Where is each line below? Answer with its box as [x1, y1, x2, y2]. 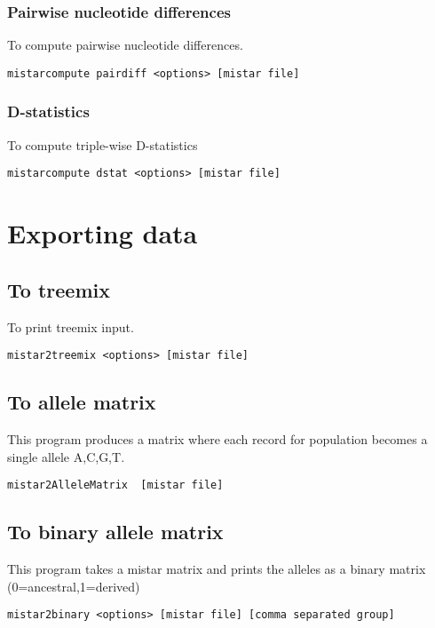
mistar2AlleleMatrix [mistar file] [7, 479, 224, 492]
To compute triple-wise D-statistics [7, 135, 198, 154]
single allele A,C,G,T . [7, 447, 125, 465]
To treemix [7, 275, 110, 303]
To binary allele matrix [7, 518, 224, 545]
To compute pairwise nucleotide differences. [7, 36, 243, 54]
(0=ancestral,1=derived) [7, 576, 140, 595]
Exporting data [7, 215, 198, 251]
